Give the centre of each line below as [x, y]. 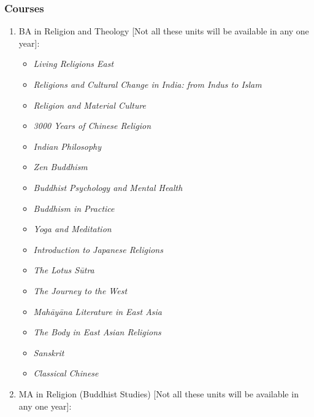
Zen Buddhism [60, 167]
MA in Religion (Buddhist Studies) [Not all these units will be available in [159, 393]
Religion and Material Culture [90, 105]
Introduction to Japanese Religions [98, 249]
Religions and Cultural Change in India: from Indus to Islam [147, 84]
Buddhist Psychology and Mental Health [108, 187]
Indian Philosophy [67, 146]
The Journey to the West [80, 290]
